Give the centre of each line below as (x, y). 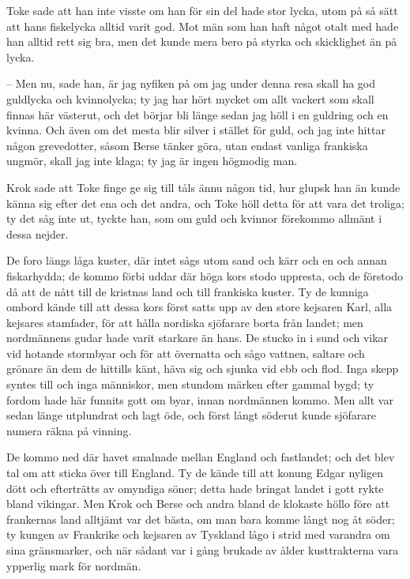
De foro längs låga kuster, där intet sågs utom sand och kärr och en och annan (197, 260)
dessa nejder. (38, 233)
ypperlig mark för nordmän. (74, 565)
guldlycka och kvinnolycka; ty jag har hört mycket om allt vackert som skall (190, 98)
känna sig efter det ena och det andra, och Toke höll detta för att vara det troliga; (205, 203)
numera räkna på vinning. (69, 430)
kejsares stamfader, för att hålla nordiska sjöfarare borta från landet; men (185, 322)
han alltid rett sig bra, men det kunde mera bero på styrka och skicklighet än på (202, 41)
